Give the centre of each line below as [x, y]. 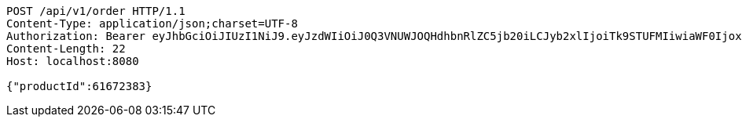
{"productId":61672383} [79, 86]
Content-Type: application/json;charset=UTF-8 [152, 24]
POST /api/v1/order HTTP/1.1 [96, 11]
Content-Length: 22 [66, 49]
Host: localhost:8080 [73, 61]
